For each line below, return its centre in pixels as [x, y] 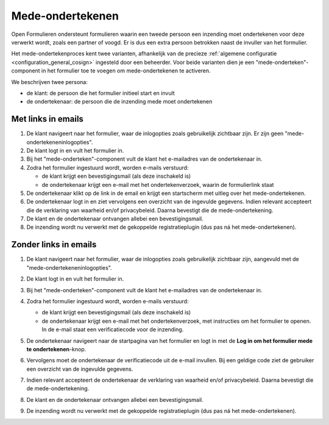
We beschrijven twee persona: [49, 82]
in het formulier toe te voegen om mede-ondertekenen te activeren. [126, 71]
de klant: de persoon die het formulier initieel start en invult [101, 93]
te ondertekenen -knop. [56, 349]
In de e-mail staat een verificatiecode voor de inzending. [113, 329]
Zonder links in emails [54, 244]
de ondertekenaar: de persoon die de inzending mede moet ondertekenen [119, 102]
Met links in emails [47, 119]
